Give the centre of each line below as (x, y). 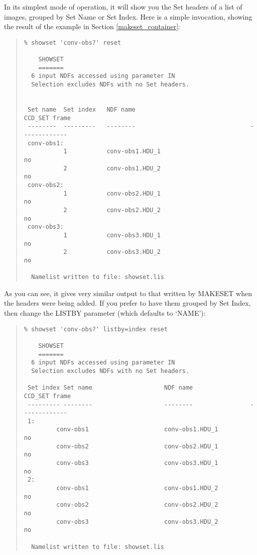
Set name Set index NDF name (81, 110)
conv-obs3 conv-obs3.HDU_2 (137, 522)
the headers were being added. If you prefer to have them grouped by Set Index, (127, 303)
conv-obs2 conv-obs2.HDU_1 (137, 446)
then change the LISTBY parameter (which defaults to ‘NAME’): (105, 313)
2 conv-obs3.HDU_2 (112, 252)
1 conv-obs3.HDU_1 (112, 235)
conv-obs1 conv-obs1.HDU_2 (137, 488)
